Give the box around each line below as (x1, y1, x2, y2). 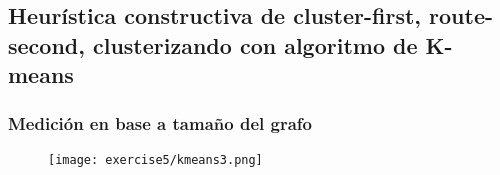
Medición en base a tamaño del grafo (8, 111, 312, 136)
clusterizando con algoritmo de (92, 29, 418, 60)
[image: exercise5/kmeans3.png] (48, 152, 263, 167)
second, (8, 29, 85, 60)
